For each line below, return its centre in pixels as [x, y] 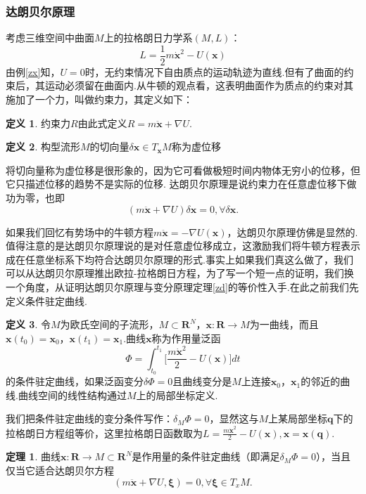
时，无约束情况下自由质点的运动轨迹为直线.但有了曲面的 [214, 71]
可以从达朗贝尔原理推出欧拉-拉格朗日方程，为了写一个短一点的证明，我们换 [180, 273]
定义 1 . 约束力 [38, 123]
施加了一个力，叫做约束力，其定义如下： [99, 99]
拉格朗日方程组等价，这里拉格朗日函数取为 [104, 433]
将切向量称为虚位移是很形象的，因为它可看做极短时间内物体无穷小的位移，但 [183, 170]
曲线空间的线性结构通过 [72, 395]
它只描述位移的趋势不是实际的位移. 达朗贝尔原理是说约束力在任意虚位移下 [176, 184]
